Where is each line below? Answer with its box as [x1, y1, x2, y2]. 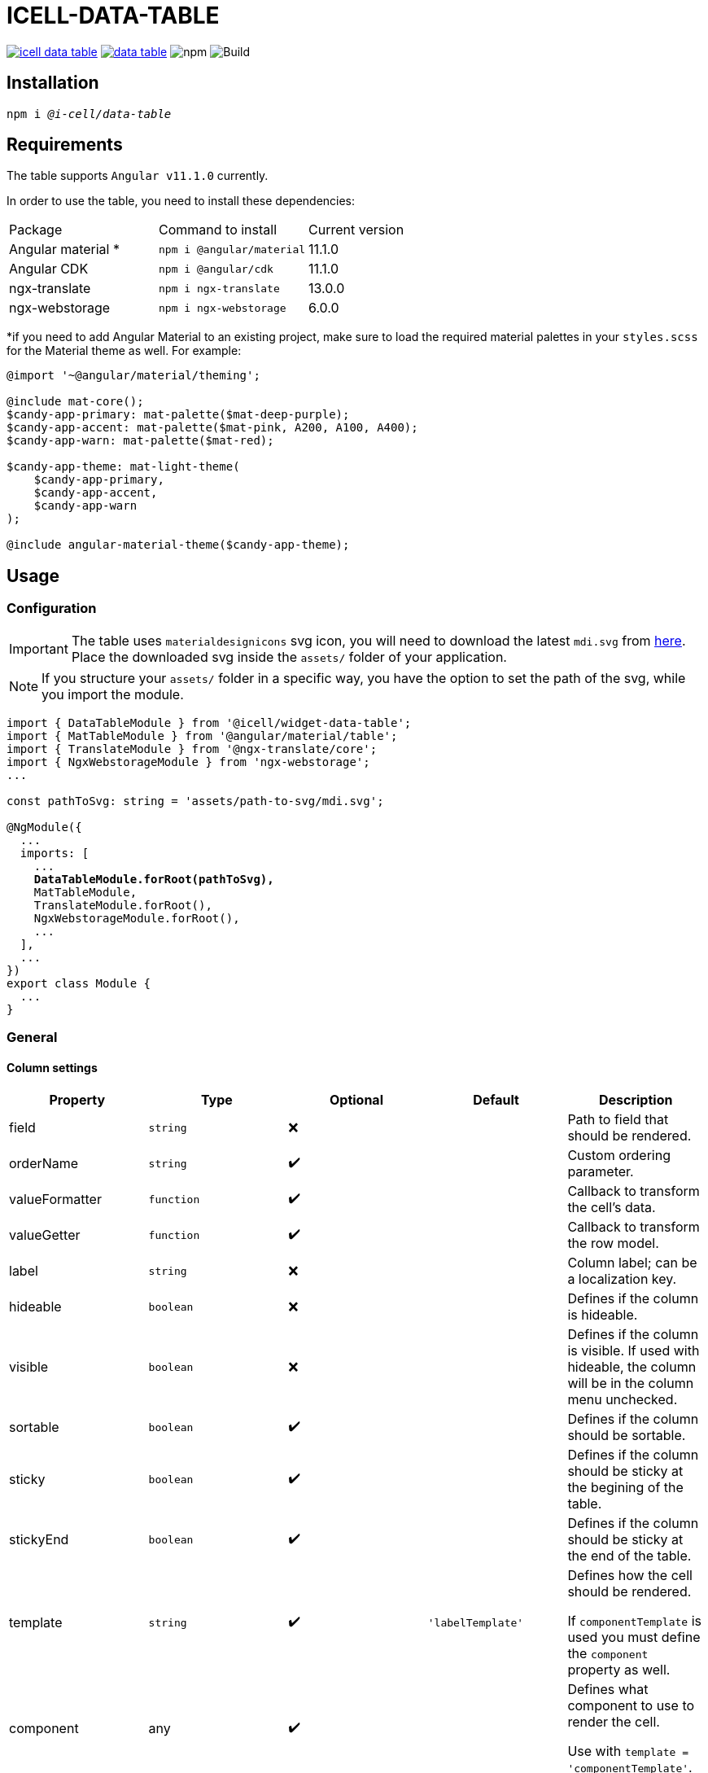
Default [473, 1092, 519, 1109]
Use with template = [567, 1743, 688, 1760]
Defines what [567, 1681, 649, 1698]
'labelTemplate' [427, 1616, 524, 1629]
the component [567, 1645, 649, 1662]
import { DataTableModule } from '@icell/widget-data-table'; [7, 716, 412, 729]
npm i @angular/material [159, 243, 306, 256]
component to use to [567, 1697, 695, 1714]
